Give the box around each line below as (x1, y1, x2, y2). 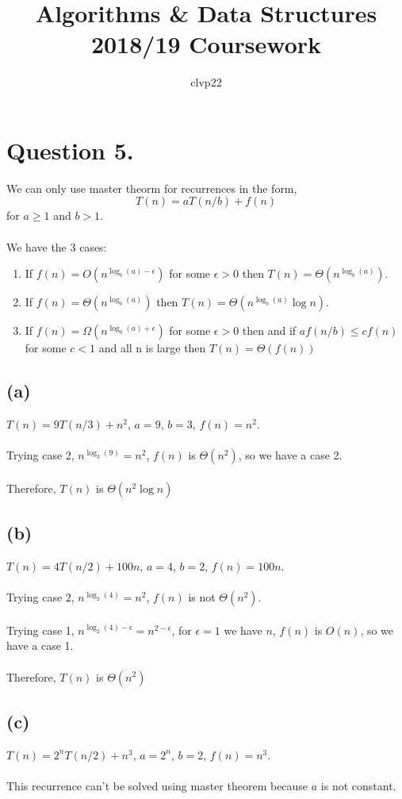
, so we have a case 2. (238, 447, 343, 463)
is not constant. (320, 777, 396, 793)
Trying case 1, (6, 621, 75, 638)
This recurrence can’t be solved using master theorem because (6, 777, 308, 793)
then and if (242, 322, 297, 339)
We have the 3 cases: (6, 238, 107, 255)
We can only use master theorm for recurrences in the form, (6, 179, 297, 196)
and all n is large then (98, 340, 206, 356)
